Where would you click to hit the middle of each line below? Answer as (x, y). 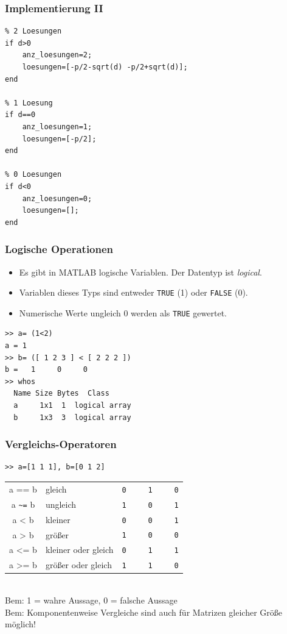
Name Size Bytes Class (61, 394)
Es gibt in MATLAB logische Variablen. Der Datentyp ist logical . (140, 272)
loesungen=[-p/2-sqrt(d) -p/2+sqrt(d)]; (105, 67)
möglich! (20, 624)
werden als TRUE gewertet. (179, 312)
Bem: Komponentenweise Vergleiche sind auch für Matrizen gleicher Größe (143, 612)
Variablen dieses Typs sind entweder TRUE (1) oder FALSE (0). (133, 292)
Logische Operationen (59, 249)
